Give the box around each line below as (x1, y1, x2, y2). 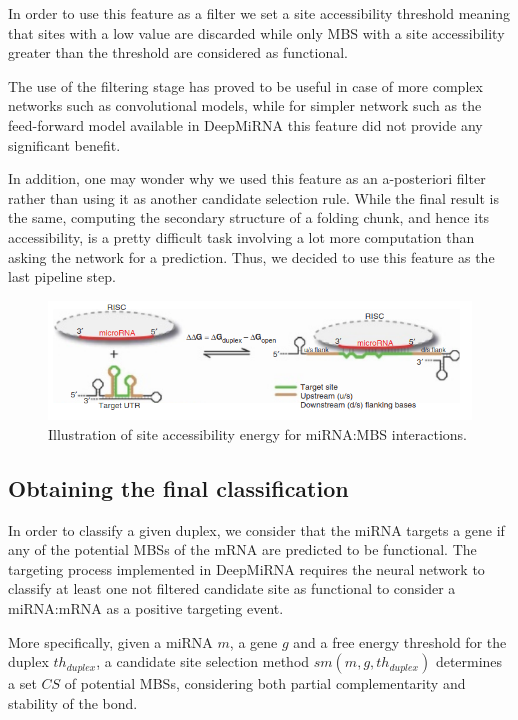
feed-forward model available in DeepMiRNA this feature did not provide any (8, 114, 483, 135)
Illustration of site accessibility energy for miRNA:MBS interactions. (48, 423, 467, 444)
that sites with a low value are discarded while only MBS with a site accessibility (8, 22, 505, 43)
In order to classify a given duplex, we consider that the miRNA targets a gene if (8, 519, 505, 540)
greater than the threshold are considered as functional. (8, 42, 348, 63)
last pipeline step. (8, 266, 116, 287)
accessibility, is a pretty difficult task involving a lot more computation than (8, 226, 475, 247)
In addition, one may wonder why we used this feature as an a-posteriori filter (8, 168, 486, 189)
